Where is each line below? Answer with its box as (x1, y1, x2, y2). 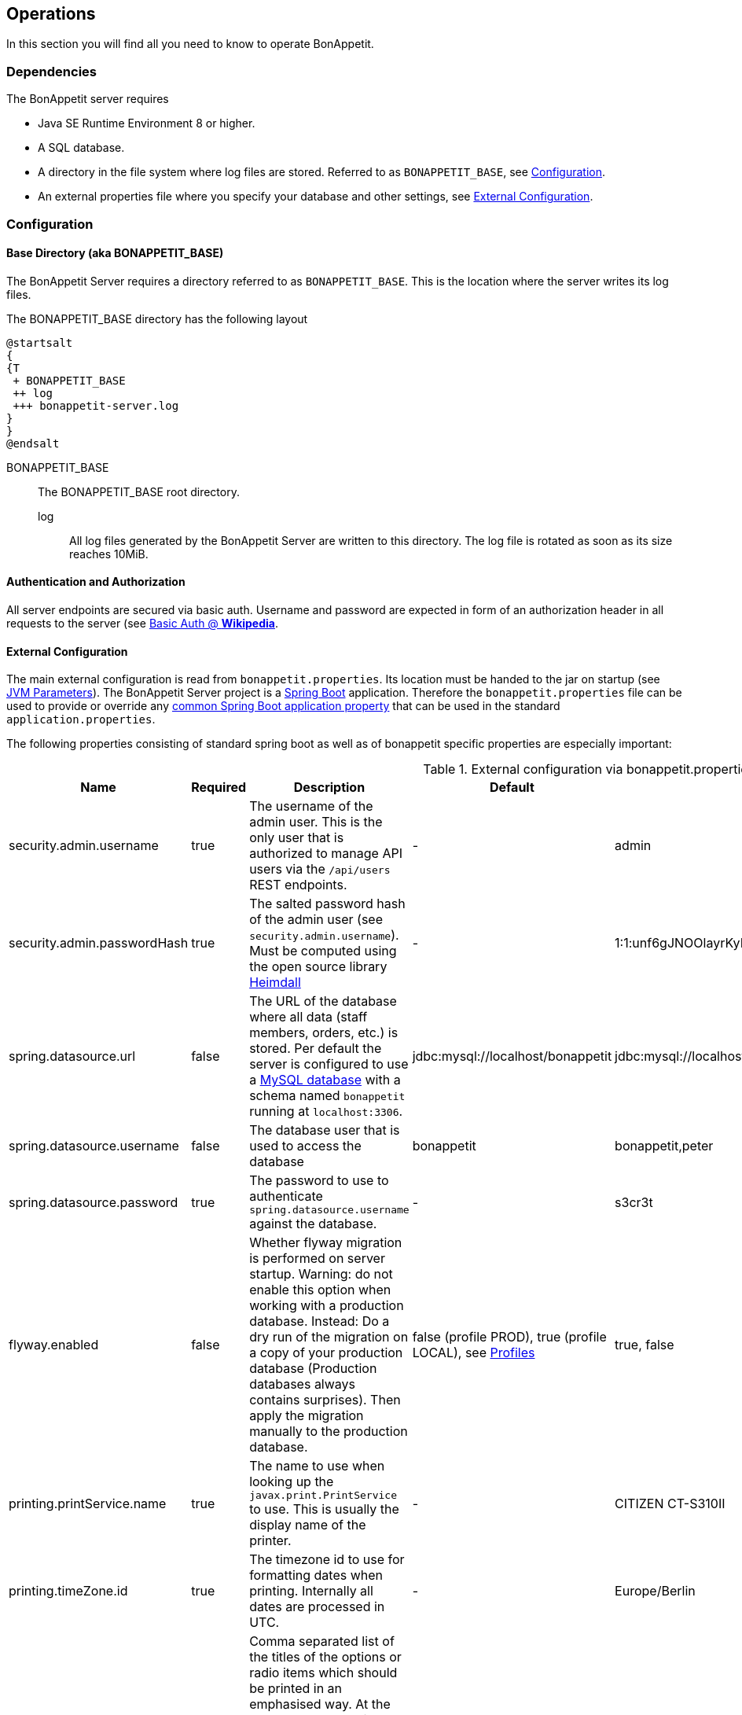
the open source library (249, 959, 388, 975)
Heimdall (249, 974, 301, 991)
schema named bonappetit (249, 1088, 406, 1104)
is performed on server (249, 1250, 385, 1267)
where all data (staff (249, 1009, 368, 1025)
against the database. (249, 1216, 377, 1232)
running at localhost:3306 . (249, 1103, 403, 1120)
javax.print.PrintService (249, 1489, 397, 1502)
